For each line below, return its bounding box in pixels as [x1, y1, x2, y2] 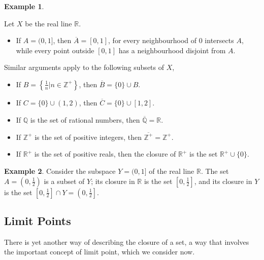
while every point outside [16, 45, 94, 55]
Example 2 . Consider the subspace [4, 166, 116, 176]
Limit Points [4, 213, 71, 229]
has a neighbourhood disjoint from [118, 45, 226, 55]
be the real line [25, 18, 72, 28]
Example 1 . [4, 1, 44, 11]
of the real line [149, 166, 194, 176]
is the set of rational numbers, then [30, 114, 140, 125]
